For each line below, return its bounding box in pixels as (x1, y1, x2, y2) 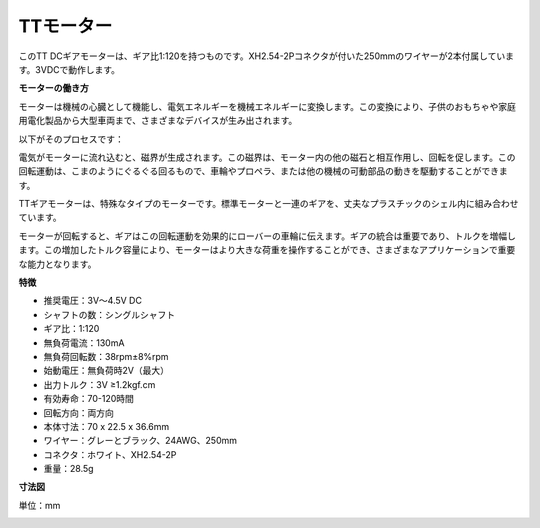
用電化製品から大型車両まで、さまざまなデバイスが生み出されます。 (18, 115, 298, 127)
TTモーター (18, 15, 113, 37)
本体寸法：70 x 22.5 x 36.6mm (43, 420, 170, 432)
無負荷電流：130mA (43, 336, 125, 349)
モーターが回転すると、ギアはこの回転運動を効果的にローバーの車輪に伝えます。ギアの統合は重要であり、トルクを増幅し (18, 230, 517, 242)
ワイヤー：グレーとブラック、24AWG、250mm (43, 435, 237, 447)
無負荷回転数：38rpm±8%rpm (43, 350, 169, 362)
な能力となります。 (18, 258, 97, 270)
